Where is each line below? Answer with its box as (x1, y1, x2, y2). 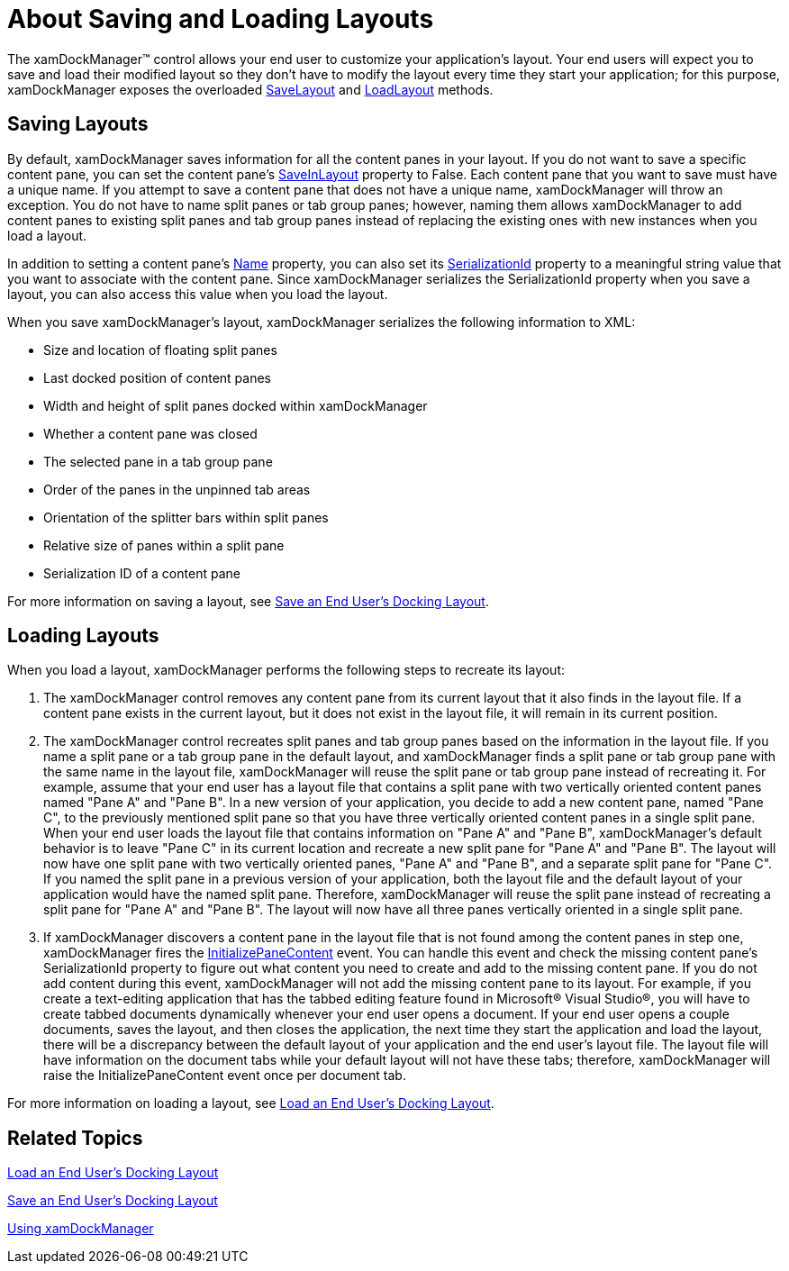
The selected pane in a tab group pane (43, 453, 273, 469)
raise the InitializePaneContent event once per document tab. (43, 1067, 406, 1084)
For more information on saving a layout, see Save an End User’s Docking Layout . (7, 593, 489, 609)
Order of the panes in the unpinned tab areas (43, 481, 311, 497)
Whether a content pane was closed (43, 425, 258, 441)
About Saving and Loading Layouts (7, 4, 434, 34)
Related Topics (7, 1126, 143, 1149)
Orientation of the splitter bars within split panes (43, 509, 329, 525)
